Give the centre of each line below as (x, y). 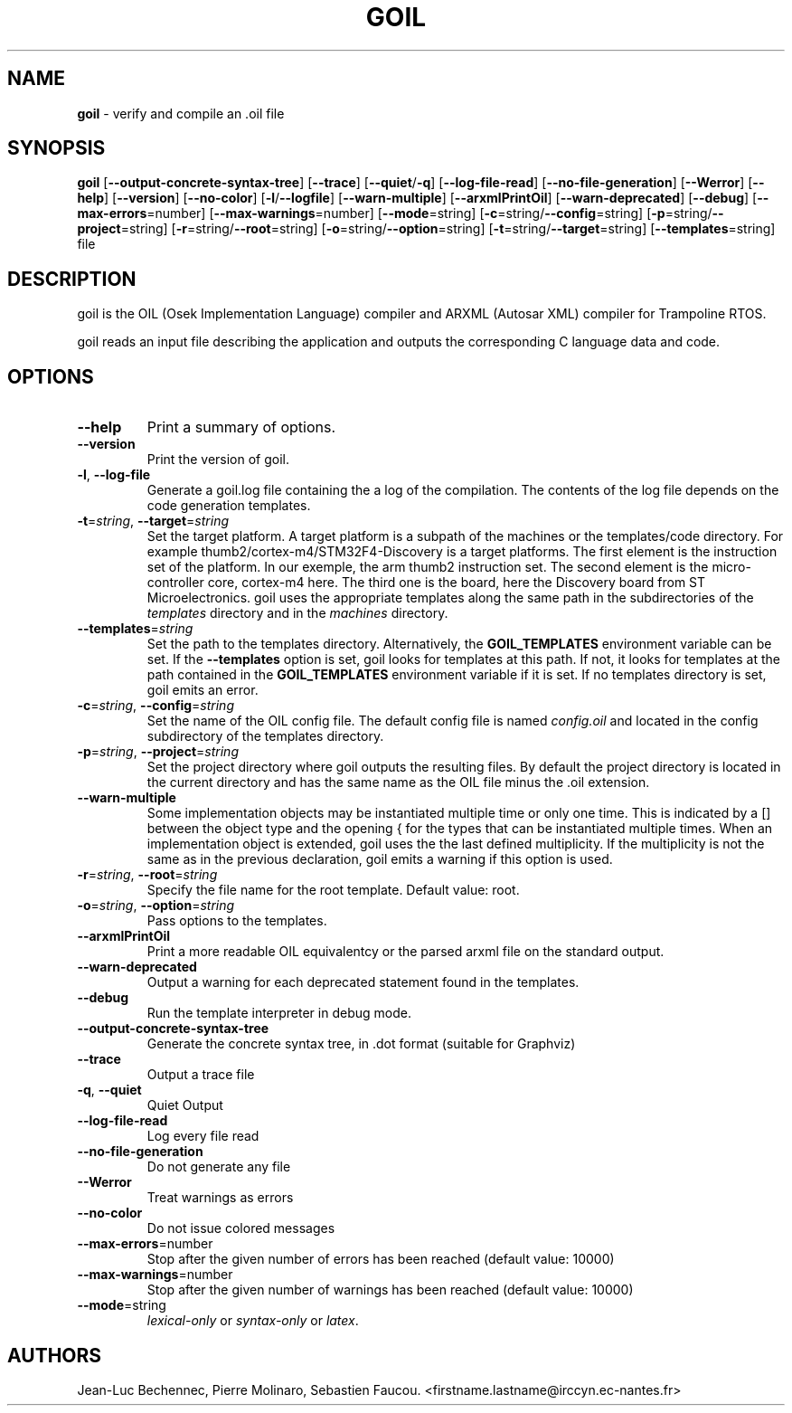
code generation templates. (229, 506)
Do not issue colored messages (241, 1228)
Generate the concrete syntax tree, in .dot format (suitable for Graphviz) (361, 1044)
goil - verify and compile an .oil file (181, 113)
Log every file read (203, 1136)
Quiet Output (185, 1105)
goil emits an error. (203, 690)
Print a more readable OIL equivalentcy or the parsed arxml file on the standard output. (405, 952)
